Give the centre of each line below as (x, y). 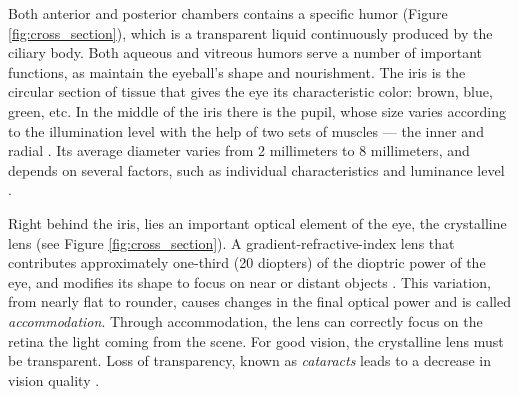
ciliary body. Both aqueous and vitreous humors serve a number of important (245, 52)
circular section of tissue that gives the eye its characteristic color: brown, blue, (250, 91)
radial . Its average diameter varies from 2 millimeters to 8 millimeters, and (239, 150)
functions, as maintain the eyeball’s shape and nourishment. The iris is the (237, 71)
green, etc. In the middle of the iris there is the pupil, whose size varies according (257, 110)
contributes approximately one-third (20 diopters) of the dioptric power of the (247, 262)
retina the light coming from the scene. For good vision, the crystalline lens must (256, 340)
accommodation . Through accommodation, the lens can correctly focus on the (245, 320)
